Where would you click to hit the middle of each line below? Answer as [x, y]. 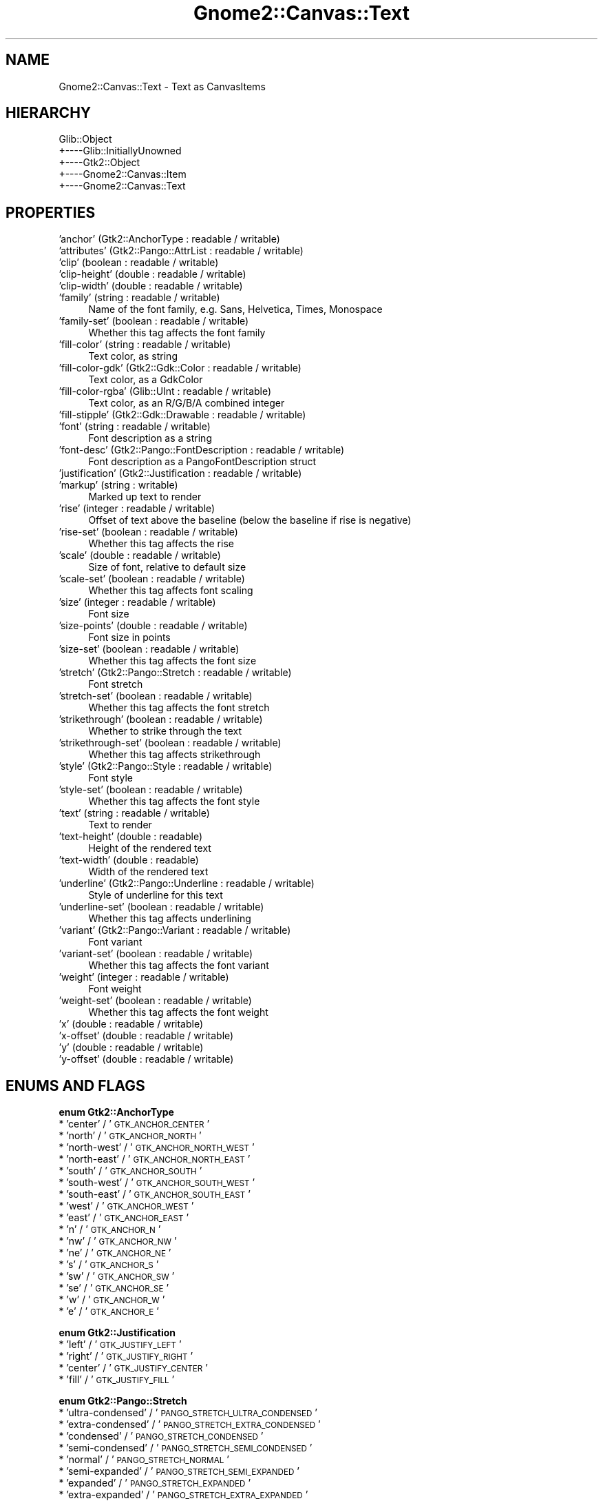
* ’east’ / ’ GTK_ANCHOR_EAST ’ [124, 1218]
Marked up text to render [145, 497]
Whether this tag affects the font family [177, 333]
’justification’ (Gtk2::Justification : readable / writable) [180, 473]
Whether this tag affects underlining [170, 919]
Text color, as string [133, 356]
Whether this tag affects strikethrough [174, 755]
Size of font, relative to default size [167, 567]
